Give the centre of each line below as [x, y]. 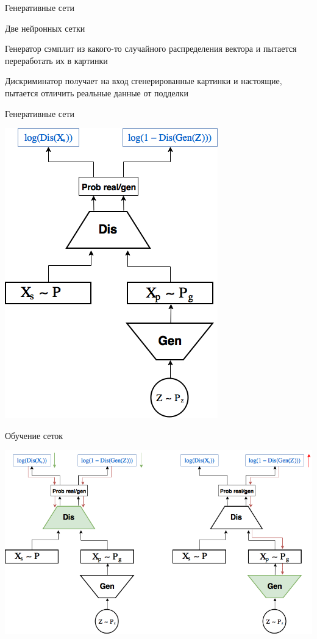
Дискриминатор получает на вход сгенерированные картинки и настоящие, [144, 81]
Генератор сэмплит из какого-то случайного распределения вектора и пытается [151, 48]
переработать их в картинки [56, 60]
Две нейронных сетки [45, 28]
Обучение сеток [34, 435]
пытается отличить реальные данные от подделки [97, 92]
